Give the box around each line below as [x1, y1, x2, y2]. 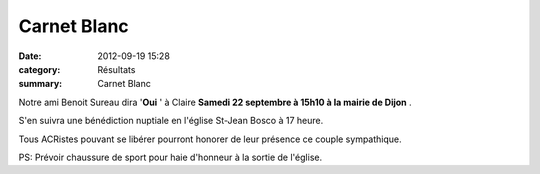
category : [18, 63, 61, 75]
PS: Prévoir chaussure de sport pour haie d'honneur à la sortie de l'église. [18, 151, 323, 163]
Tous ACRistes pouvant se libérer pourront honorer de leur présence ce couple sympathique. [18, 133, 402, 145]
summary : [18, 78, 63, 90]
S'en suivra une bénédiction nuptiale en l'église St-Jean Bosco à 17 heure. [18, 115, 324, 127]
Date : [18, 50, 42, 62]
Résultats [97, 63, 136, 75]
